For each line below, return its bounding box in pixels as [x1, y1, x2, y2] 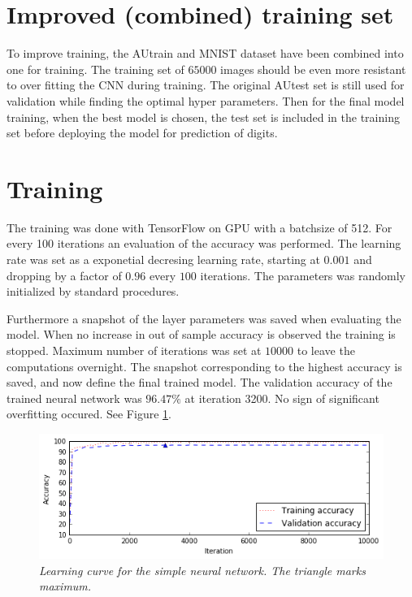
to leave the [297, 341, 355, 358]
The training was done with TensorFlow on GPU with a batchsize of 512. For [7, 218, 392, 236]
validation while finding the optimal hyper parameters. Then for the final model [7, 92, 405, 109]
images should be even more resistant [220, 60, 406, 77]
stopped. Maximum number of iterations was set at [7, 341, 262, 358]
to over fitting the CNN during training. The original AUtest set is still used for [7, 76, 405, 93]
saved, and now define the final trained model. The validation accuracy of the [7, 374, 392, 391]
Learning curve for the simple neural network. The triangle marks [39, 561, 366, 578]
